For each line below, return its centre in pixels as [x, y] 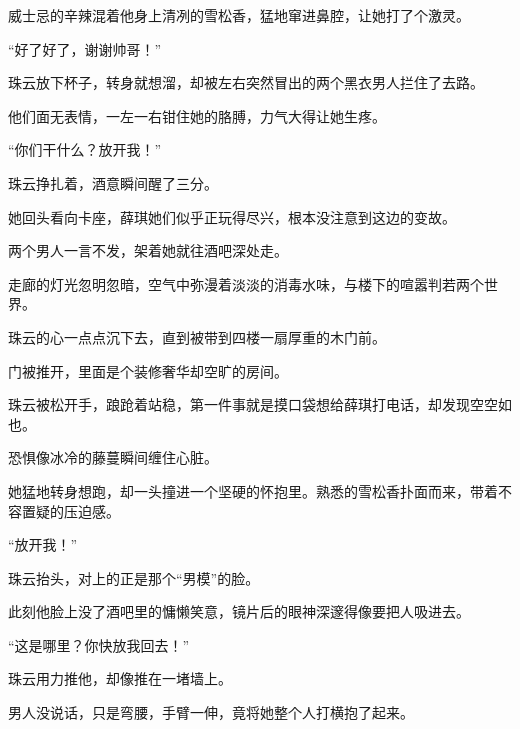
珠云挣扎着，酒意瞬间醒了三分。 [113, 182]
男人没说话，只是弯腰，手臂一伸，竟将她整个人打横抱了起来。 [211, 712]
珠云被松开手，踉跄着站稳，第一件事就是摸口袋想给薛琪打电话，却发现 [239, 404]
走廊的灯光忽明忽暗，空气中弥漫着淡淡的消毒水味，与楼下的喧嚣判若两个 [246, 283]
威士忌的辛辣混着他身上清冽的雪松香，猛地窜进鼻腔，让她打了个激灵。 [239, 15]
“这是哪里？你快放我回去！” [99, 644]
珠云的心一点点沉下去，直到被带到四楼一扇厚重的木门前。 [197, 336]
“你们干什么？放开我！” [85, 149]
